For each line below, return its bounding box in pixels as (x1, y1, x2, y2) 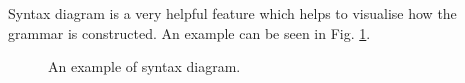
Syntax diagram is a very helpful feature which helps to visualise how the (8, 3, 457, 23)
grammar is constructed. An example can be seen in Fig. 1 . (8, 22, 371, 43)
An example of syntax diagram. (48, 56, 241, 77)
